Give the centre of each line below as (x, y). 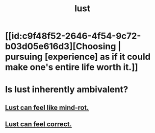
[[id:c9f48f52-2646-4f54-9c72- (73, 36)
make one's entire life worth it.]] (72, 67)
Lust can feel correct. (39, 124)
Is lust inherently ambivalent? (67, 90)
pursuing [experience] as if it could (78, 57)
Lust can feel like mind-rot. (47, 107)
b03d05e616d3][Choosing (61, 46)
